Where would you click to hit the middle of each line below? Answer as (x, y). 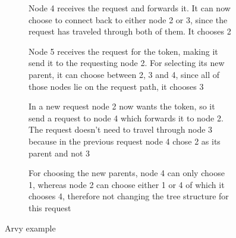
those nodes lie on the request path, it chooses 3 (116, 86)
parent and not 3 (59, 153)
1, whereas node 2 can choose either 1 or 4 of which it (127, 184)
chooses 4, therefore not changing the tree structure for (129, 196)
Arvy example (30, 228)
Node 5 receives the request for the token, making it (123, 51)
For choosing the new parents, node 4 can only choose (127, 173)
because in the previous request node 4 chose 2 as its (125, 141)
